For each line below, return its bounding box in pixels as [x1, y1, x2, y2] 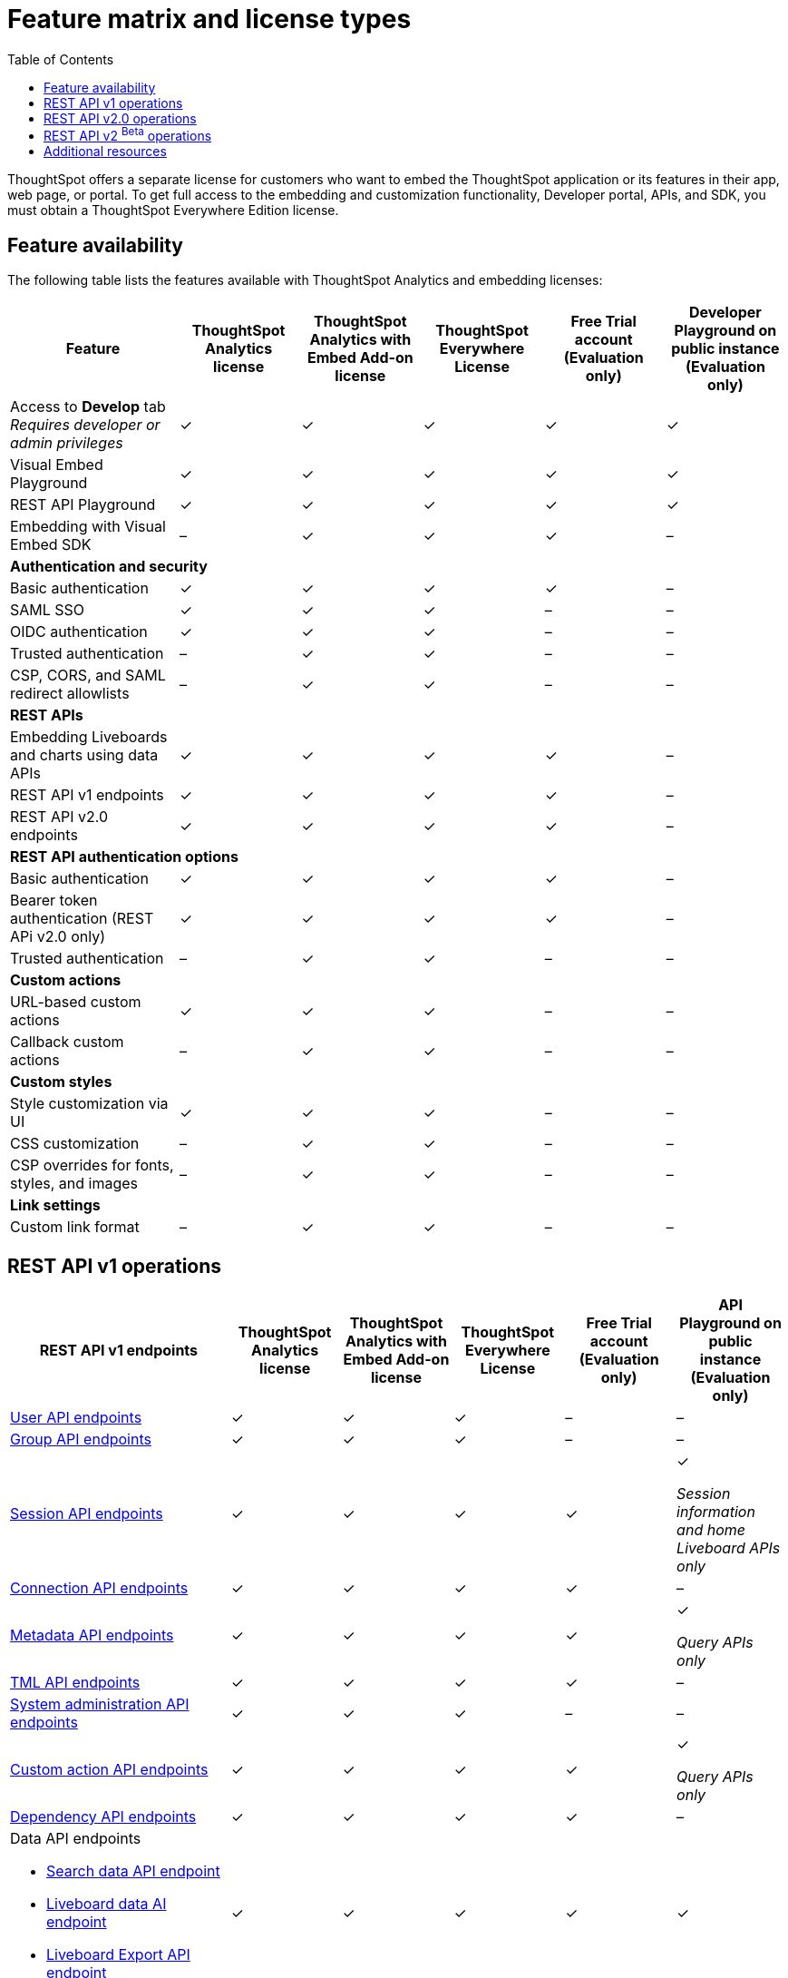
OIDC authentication [10, 622, 148, 641]
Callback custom [10, 1033, 124, 1052]
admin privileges [10, 434, 123, 453]
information [676, 1503, 755, 1522]
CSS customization [10, 1134, 140, 1153]
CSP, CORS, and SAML [10, 666, 166, 685]
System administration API [10, 1695, 190, 1714]
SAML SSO [10, 601, 85, 620]
